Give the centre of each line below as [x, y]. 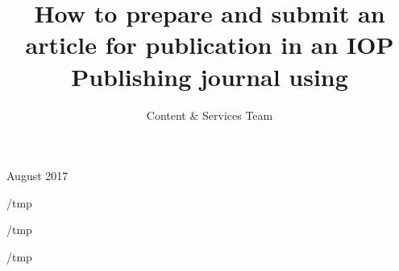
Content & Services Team [210, 115]
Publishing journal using [210, 76]
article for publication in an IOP [210, 45]
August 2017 [37, 176]
